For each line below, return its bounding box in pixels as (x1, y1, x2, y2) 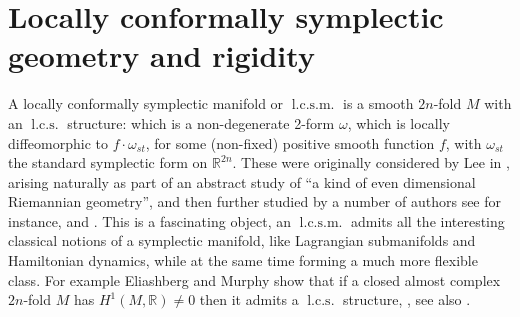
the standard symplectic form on (8, 152, 208, 173)
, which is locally (347, 112, 450, 133)
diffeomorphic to (8, 132, 108, 153)
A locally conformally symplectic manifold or (8, 93, 284, 114)
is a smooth (343, 93, 414, 114)
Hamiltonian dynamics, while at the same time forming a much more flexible (8, 250, 478, 271)
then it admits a (199, 289, 299, 310)
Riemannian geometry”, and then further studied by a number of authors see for (8, 191, 502, 212)
